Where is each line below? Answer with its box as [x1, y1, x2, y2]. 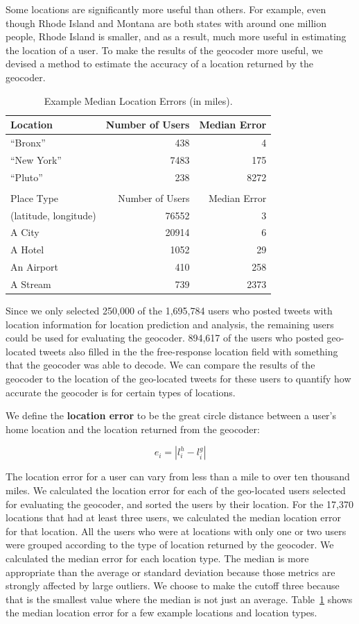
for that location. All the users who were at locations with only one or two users [6, 523, 347, 538]
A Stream [10, 277, 51, 291]
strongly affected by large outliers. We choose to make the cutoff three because [6, 578, 340, 593]
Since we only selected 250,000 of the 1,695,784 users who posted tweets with [6, 303, 333, 318]
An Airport [10, 260, 58, 274]
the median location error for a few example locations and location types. [6, 605, 317, 620]
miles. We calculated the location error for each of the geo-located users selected [6, 483, 346, 498]
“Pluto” [10, 169, 43, 184]
